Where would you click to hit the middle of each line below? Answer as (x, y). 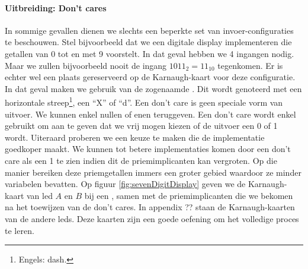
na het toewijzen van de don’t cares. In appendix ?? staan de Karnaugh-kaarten (150, 207)
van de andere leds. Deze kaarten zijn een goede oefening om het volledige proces (152, 218)
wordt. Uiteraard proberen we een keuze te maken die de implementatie (135, 137)
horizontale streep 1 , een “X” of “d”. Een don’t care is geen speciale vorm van (144, 102)
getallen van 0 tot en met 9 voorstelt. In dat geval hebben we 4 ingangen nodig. (150, 53)
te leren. (20, 230)
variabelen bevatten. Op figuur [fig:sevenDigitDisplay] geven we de (125, 184)
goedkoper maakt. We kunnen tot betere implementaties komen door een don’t (148, 149)
